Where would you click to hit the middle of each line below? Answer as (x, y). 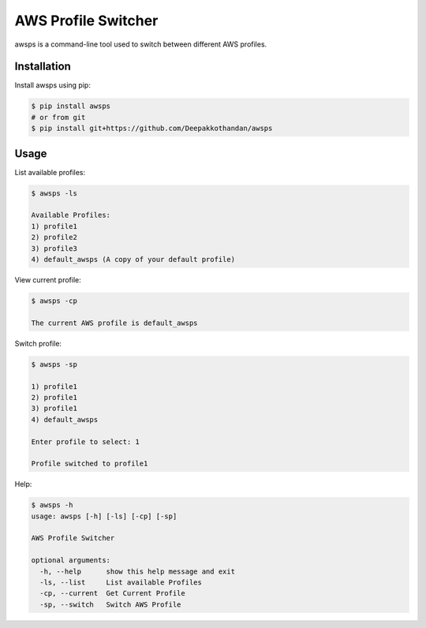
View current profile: (48, 280)
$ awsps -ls (54, 193)
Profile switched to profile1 (90, 464)
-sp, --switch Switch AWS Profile (110, 604)
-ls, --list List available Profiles (121, 582)
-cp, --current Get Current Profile (112, 593)
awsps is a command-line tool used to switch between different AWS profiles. (141, 44)
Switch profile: (38, 343)
